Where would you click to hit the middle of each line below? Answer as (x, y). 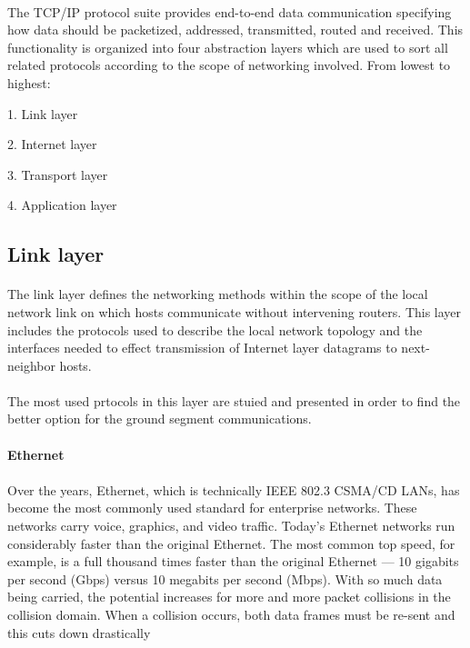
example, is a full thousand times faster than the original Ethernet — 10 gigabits (233, 561)
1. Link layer (43, 113)
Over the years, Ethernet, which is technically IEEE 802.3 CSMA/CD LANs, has (234, 489)
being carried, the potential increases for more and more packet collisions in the (229, 597)
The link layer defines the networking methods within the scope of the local (218, 294)
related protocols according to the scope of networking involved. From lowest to (229, 65)
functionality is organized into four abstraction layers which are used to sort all (228, 47)
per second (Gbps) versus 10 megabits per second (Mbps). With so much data (225, 578)
